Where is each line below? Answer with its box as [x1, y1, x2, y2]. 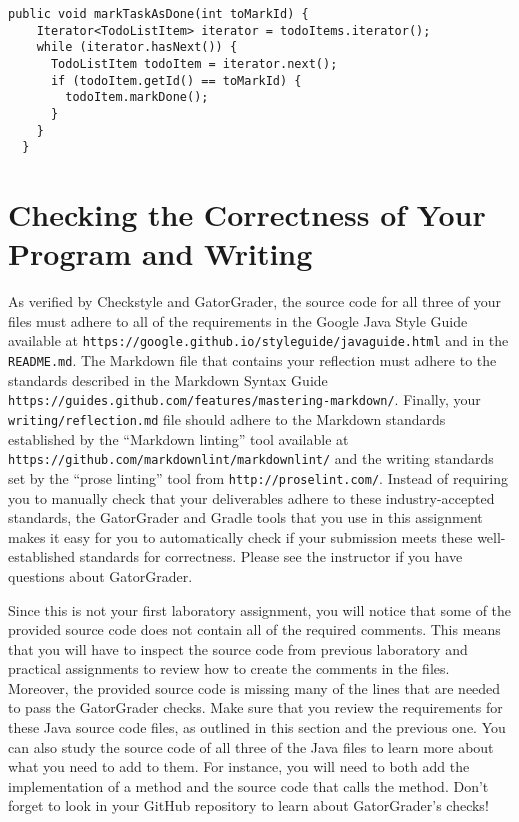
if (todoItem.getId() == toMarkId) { [50, 73, 302, 88]
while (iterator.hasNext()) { [36, 40, 238, 55]
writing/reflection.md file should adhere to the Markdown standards [8, 408, 446, 429]
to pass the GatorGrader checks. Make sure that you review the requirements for [8, 697, 503, 718]
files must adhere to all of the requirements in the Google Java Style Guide [8, 310, 468, 331]
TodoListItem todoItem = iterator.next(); [50, 56, 338, 71]
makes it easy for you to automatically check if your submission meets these [8, 526, 473, 547]
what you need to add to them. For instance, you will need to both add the [8, 756, 470, 777]
